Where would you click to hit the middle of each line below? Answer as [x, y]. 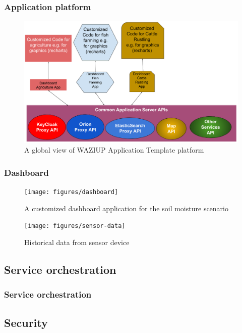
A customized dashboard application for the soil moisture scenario [126, 208]
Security [26, 322]
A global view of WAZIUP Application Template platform [114, 150]
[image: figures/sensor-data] [75, 226]
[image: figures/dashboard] [71, 192]
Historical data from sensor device [77, 242]
